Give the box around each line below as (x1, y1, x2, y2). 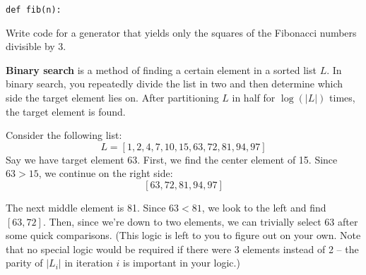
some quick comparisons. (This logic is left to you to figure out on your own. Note (6, 228, 361, 243)
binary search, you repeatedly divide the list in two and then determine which (6, 76, 343, 91)
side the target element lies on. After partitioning (6, 90, 219, 105)
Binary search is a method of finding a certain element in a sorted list (6, 62, 317, 77)
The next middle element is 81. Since (6, 200, 166, 214)
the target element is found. (6, 104, 126, 118)
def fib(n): (6, 5, 61, 15)
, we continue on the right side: (38, 166, 173, 181)
